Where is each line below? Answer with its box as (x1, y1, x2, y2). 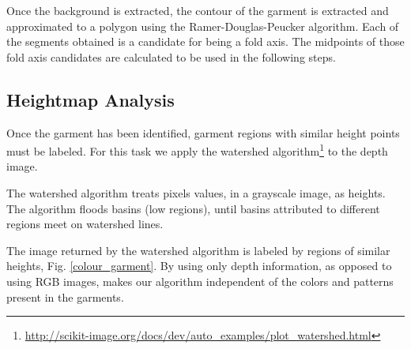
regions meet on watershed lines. (6, 216, 164, 232)
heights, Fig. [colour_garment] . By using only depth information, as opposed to (6, 257, 392, 274)
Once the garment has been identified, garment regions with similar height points (6, 124, 400, 141)
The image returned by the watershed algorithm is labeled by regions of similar (6, 242, 390, 258)
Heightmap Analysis (6, 87, 175, 111)
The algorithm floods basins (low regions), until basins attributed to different (6, 200, 380, 216)
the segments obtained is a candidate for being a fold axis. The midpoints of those (6, 33, 405, 50)
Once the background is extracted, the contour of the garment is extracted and (6, 2, 389, 18)
